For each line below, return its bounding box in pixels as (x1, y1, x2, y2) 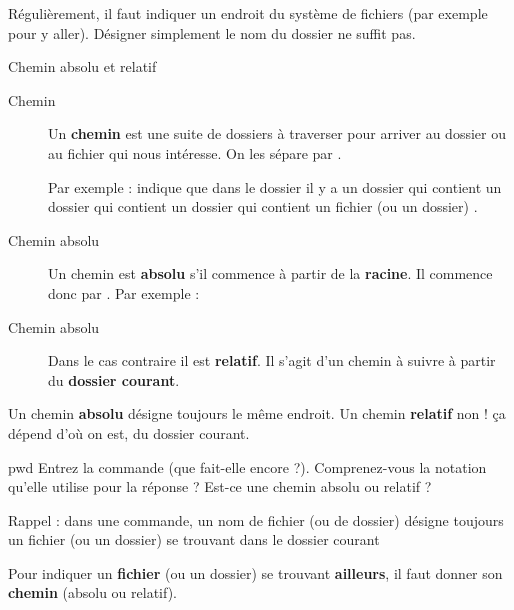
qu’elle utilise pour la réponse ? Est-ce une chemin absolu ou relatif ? (8, 476, 432, 497)
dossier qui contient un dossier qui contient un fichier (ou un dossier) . (48, 196, 478, 217)
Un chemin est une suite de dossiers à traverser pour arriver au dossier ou (48, 123, 506, 144)
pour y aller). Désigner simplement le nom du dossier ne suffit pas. (8, 22, 416, 43)
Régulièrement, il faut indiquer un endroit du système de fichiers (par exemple (8, 3, 488, 23)
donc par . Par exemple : (48, 282, 200, 303)
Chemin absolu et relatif (8, 56, 157, 77)
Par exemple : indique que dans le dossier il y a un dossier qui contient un (48, 176, 502, 197)
